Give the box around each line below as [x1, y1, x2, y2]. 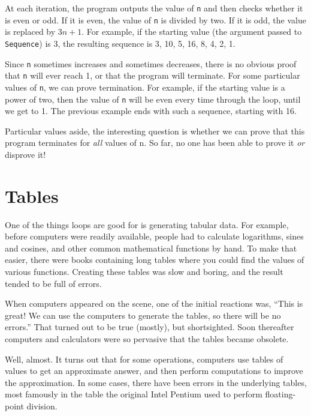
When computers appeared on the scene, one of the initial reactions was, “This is [5, 297, 303, 310]
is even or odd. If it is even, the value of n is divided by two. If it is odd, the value [5, 13, 306, 26]
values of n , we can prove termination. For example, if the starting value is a [5, 80, 285, 93]
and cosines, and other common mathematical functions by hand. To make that [5, 241, 297, 254]
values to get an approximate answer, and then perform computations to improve [5, 364, 303, 377]
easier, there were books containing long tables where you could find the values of [5, 253, 304, 266]
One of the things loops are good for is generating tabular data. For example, [5, 218, 289, 231]
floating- [265, 388, 296, 400]
